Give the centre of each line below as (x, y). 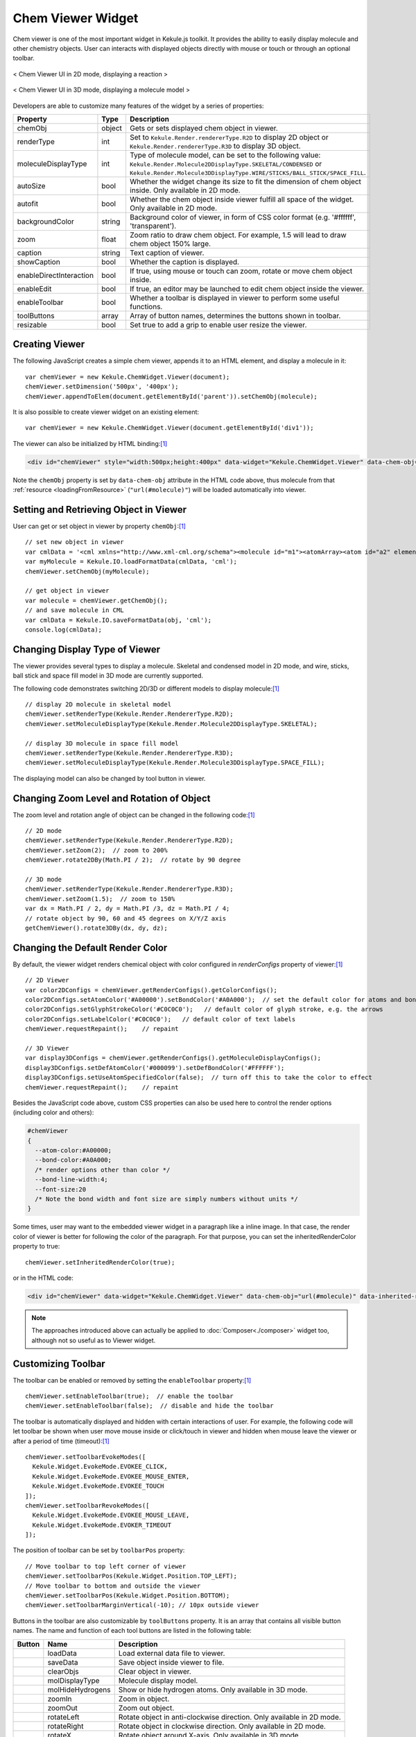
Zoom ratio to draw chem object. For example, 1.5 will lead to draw (238, 235)
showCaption (38, 262)
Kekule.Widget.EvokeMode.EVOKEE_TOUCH (98, 1486)
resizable (32, 324)
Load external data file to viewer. (172, 1653)
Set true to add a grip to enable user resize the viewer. (218, 324)
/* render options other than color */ (103, 1170)
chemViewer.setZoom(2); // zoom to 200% (96, 850)
